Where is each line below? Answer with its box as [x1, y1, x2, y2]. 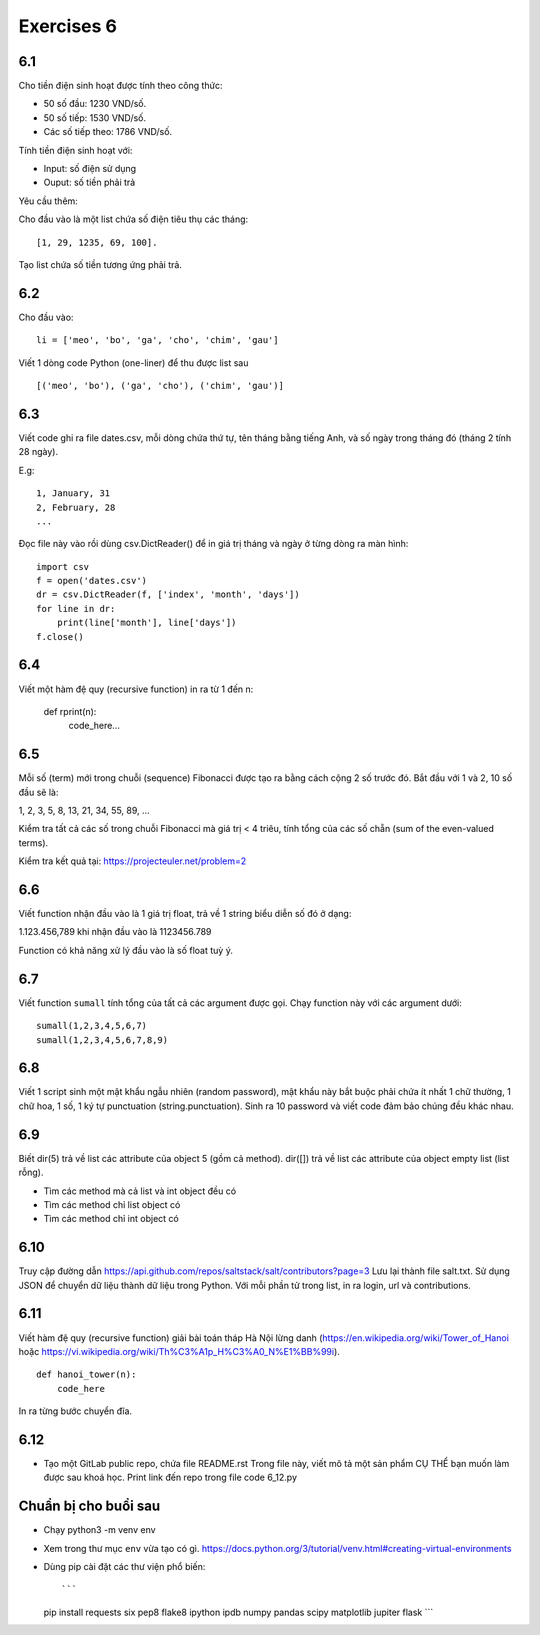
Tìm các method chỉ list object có [43, 1198, 181, 1210]
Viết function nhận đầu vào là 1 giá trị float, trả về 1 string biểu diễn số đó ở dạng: [18, 908, 352, 920]
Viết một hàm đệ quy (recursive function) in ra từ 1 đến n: [18, 683, 254, 695]
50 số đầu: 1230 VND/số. [43, 98, 147, 110]
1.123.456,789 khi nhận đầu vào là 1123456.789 [18, 926, 212, 938]
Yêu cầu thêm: [18, 195, 79, 207]
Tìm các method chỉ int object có [43, 1213, 179, 1225]
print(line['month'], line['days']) [56, 617, 237, 629]
